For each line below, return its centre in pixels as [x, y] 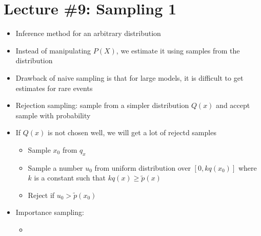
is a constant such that [70, 178]
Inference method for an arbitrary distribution [88, 33]
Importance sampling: [50, 212]
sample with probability [53, 115]
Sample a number [55, 167]
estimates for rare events [54, 88]
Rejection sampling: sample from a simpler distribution [102, 105]
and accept [233, 105]
